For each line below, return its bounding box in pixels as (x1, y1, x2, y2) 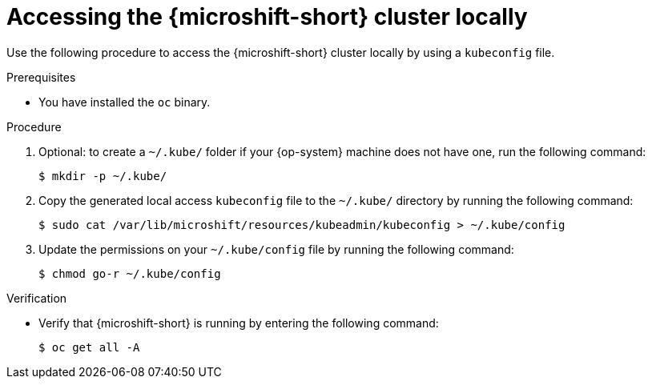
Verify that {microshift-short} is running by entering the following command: (38, 315, 439, 330)
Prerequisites (6, 70, 76, 84)
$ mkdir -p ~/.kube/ (38, 169, 167, 182)
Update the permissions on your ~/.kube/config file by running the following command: (38, 242, 514, 256)
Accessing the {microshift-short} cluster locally (6, 3, 528, 30)
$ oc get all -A (38, 340, 140, 354)
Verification (6, 291, 67, 305)
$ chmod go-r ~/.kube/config (38, 267, 221, 280)
